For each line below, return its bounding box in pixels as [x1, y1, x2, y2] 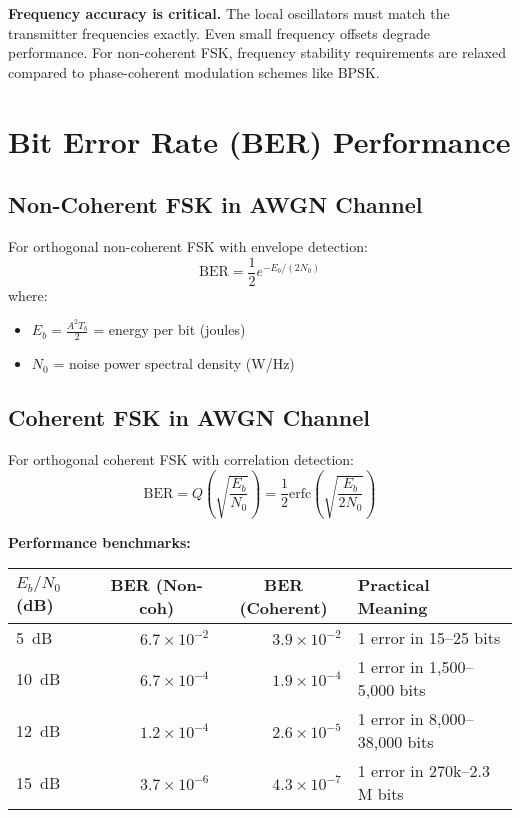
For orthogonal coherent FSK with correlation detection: [8, 449, 354, 470]
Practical [357, 573, 430, 597]
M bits [357, 782, 404, 806]
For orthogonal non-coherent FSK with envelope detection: [8, 235, 368, 256]
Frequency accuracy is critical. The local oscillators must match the [8, 3, 450, 23]
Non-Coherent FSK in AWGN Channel [8, 189, 423, 220]
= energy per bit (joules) [93, 319, 246, 340]
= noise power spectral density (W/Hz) [53, 353, 295, 374]
